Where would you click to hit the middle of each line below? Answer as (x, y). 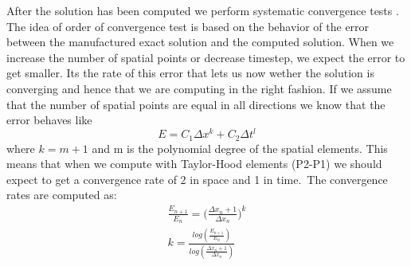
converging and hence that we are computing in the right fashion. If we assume (199, 88)
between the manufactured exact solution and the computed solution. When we (200, 42)
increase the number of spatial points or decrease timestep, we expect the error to (206, 57)
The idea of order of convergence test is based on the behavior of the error (188, 26)
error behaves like (49, 120)
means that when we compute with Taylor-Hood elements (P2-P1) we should (194, 164)
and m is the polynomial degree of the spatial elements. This (240, 148)
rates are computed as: (62, 195)
